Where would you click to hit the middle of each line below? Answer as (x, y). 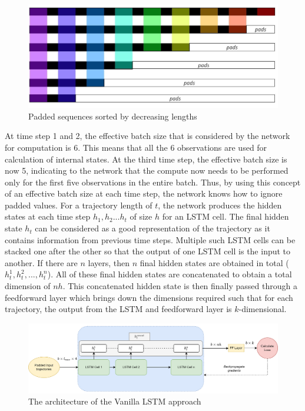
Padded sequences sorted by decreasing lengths (113, 116)
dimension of (28, 286)
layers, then (109, 262)
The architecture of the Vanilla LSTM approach (115, 401)
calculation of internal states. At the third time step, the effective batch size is (146, 159)
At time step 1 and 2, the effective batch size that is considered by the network (147, 136)
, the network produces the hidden (220, 205)
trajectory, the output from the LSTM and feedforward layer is (118, 309)
